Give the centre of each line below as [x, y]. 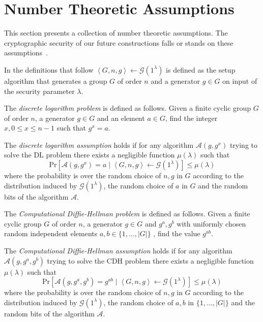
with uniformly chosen [211, 223]
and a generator [175, 80]
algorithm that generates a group [56, 80]
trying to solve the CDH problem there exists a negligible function [150, 260]
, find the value [177, 233]
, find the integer [191, 118]
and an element [121, 118]
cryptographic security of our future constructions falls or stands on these [119, 42]
